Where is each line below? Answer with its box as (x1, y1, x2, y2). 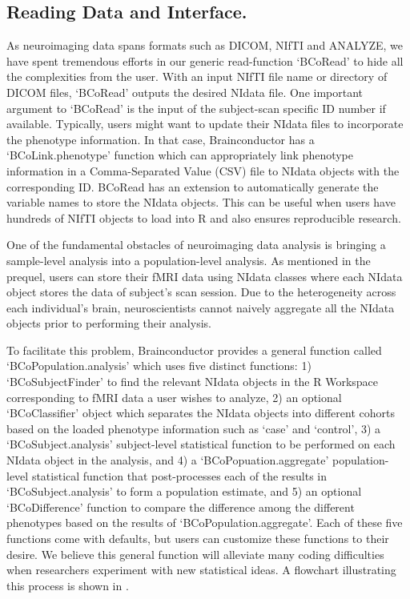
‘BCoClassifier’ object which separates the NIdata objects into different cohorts (6, 404, 395, 421)
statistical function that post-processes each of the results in (31, 467, 328, 484)
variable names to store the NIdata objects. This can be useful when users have (6, 194, 396, 211)
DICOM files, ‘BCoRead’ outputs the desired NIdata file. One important (6, 83, 364, 100)
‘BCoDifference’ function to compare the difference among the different (6, 498, 355, 515)
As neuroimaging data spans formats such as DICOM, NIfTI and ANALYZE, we (6, 37, 403, 54)
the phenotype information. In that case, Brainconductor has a (6, 131, 315, 147)
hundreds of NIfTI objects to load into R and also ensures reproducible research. (6, 209, 401, 226)
